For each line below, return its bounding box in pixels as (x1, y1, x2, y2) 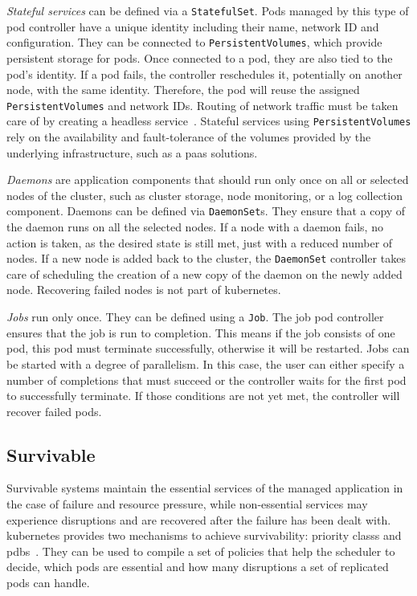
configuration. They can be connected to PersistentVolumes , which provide (6, 34, 382, 51)
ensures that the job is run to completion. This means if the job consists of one (6, 324, 395, 341)
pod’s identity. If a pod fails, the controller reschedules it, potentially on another (6, 65, 403, 82)
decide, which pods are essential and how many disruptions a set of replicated (6, 558, 389, 575)
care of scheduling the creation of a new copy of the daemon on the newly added (6, 265, 403, 282)
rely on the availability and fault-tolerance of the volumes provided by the (6, 129, 371, 145)
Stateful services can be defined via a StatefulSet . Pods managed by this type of (6, 2, 409, 18)
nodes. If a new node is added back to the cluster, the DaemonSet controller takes (6, 250, 406, 267)
